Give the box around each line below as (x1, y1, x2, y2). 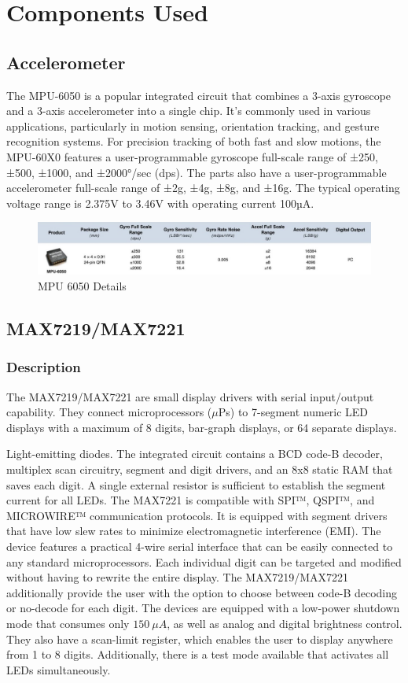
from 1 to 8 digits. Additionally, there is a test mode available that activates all (6, 646, 389, 663)
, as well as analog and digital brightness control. (167, 615, 402, 631)
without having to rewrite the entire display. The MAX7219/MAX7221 (6, 569, 348, 585)
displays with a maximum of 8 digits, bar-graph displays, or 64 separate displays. (6, 419, 397, 435)
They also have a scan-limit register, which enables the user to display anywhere (6, 630, 393, 647)
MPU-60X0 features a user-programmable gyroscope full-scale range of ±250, (6, 148, 378, 164)
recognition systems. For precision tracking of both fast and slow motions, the (6, 133, 381, 150)
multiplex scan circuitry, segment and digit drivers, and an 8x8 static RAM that (6, 460, 393, 477)
